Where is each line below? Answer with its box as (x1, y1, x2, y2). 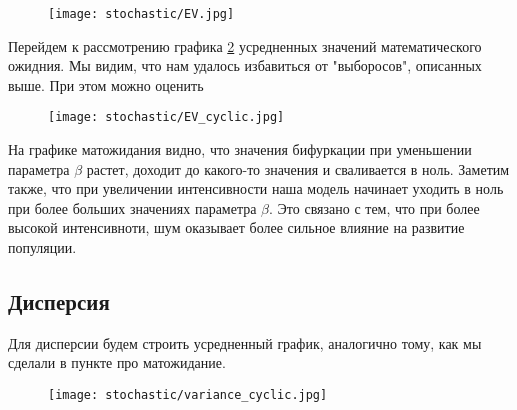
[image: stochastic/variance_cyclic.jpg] (48, 388, 328, 403)
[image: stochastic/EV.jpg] (48, 7, 235, 21)
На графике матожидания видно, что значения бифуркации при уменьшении (8, 139, 472, 160)
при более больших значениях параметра (8, 197, 257, 218)
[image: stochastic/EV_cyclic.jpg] (48, 110, 285, 125)
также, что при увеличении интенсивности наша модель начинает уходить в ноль (8, 178, 504, 199)
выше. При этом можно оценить (8, 74, 204, 95)
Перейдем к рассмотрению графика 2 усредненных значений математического (8, 35, 482, 56)
